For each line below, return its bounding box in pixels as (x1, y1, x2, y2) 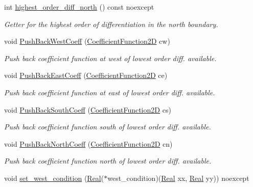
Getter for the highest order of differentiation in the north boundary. (4, 18, 218, 29)
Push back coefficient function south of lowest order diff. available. (4, 121, 211, 132)
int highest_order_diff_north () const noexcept (4, 2, 154, 12)
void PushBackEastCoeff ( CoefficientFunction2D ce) (4, 70, 168, 81)
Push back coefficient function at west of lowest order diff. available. (4, 52, 217, 63)
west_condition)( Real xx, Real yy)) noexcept (107, 172, 249, 183)
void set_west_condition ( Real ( (4, 172, 104, 183)
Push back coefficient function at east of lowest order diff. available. (4, 87, 215, 97)
